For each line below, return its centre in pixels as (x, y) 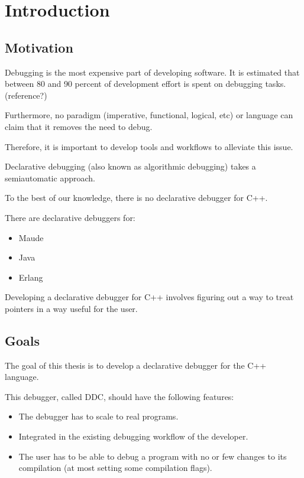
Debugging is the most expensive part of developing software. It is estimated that (152, 72)
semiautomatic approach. (50, 178)
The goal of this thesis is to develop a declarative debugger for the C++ (136, 365)
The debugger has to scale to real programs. (98, 416)
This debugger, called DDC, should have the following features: (119, 396)
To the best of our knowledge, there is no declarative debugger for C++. (136, 198)
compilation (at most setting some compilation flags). (115, 468)
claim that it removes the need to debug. (79, 126)
